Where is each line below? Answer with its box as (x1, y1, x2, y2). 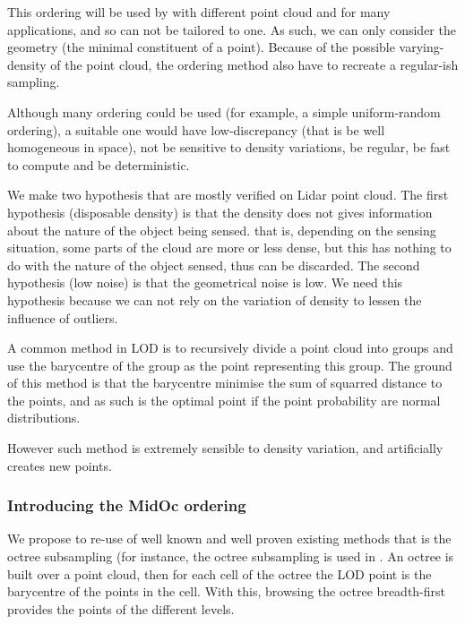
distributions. (7, 408, 81, 427)
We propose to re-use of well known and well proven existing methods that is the (7, 529, 452, 548)
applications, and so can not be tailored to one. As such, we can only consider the (7, 20, 456, 38)
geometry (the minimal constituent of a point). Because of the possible (7, 38, 395, 56)
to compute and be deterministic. (7, 155, 190, 174)
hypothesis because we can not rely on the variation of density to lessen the (7, 290, 422, 309)
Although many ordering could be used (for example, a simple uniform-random (7, 102, 441, 121)
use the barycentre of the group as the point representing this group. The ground (7, 355, 452, 374)
